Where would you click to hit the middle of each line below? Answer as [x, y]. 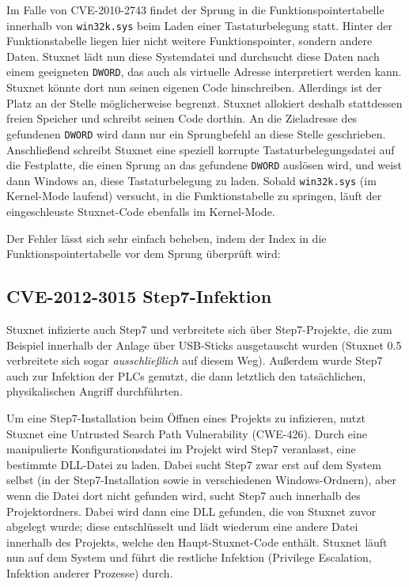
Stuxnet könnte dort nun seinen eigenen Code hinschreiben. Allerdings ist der [194, 87]
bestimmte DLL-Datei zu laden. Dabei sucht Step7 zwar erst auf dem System [194, 464]
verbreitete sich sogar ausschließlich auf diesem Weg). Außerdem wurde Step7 [195, 360]
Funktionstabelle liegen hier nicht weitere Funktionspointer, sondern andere [189, 41]
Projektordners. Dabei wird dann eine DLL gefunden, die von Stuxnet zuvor [191, 511]
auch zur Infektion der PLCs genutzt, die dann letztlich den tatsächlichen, [186, 375]
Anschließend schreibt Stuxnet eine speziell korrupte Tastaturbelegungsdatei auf [201, 149]
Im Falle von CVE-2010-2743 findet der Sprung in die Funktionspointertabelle [195, 9]
